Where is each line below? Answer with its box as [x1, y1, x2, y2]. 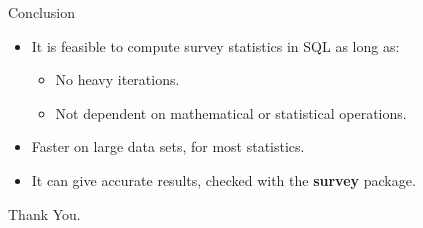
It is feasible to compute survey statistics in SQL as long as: [31, 35, 400, 56]
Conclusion [8, 2, 75, 22]
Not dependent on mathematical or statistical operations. [55, 102, 407, 123]
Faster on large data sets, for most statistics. [31, 136, 305, 157]
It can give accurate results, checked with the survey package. [31, 169, 416, 190]
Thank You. [8, 203, 81, 224]
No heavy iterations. [55, 69, 180, 90]
